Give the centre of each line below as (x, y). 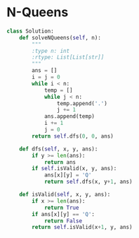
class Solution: (30, 31)
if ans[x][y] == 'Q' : (64, 214)
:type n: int (51, 51)
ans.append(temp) (69, 117)
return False (63, 221)
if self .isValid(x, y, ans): (74, 169)
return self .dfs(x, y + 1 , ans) (88, 182)
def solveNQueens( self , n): (60, 37)
